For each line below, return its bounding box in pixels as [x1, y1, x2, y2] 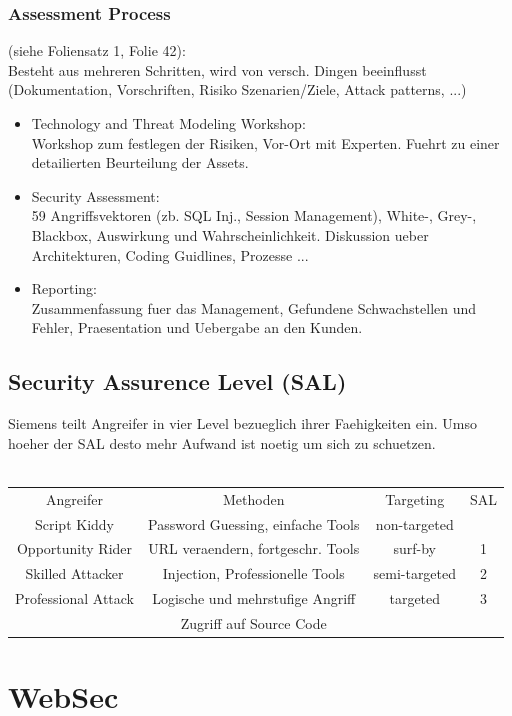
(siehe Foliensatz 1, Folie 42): [8, 40, 186, 61]
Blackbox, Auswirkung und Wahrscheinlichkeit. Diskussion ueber [31, 224, 429, 245]
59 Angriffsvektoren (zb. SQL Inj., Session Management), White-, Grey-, [31, 205, 477, 226]
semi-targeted [373, 563, 457, 584]
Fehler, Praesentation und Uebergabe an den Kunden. [31, 317, 363, 338]
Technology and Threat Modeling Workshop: [31, 113, 306, 133]
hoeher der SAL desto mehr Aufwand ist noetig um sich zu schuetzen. [8, 432, 436, 453]
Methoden [223, 488, 285, 509]
